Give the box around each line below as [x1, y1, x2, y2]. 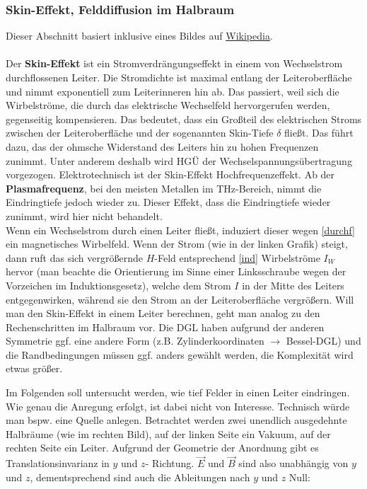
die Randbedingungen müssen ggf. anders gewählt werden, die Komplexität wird [6, 347, 354, 362]
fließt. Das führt [284, 125, 354, 140]
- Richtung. [145, 456, 194, 471]
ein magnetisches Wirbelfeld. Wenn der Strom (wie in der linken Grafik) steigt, [6, 236, 348, 251]
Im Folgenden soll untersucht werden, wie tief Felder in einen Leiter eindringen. [6, 385, 350, 400]
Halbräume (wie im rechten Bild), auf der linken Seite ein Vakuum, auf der [6, 426, 331, 441]
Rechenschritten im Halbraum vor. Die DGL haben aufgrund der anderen [6, 319, 325, 334]
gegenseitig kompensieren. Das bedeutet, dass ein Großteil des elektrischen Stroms [6, 111, 362, 126]
